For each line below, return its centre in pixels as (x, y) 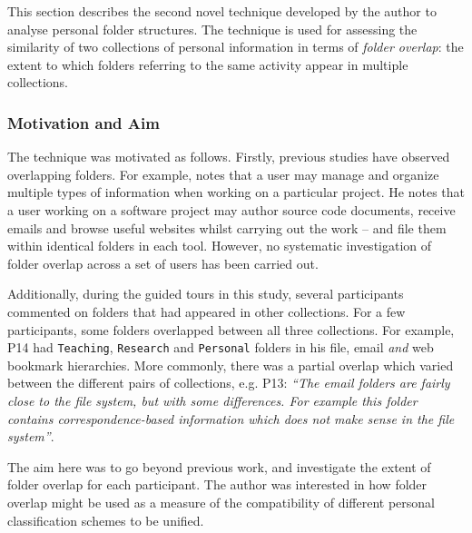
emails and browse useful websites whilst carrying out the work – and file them (227, 227)
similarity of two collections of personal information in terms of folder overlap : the (236, 47)
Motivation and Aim (84, 122)
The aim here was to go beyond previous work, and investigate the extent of (219, 466)
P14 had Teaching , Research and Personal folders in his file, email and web (221, 347)
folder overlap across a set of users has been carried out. (163, 263)
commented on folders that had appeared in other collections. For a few (206, 311)
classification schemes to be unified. (106, 520)
